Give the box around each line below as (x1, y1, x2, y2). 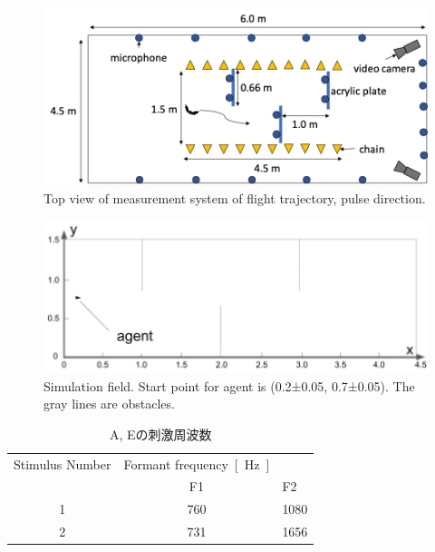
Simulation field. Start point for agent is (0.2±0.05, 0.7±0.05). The (43, 376, 415, 395)
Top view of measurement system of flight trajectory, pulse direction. (43, 188, 426, 207)
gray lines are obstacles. (43, 394, 175, 413)
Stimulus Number (14, 454, 111, 473)
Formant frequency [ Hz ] (123, 454, 270, 473)
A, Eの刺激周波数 (109, 424, 212, 443)
